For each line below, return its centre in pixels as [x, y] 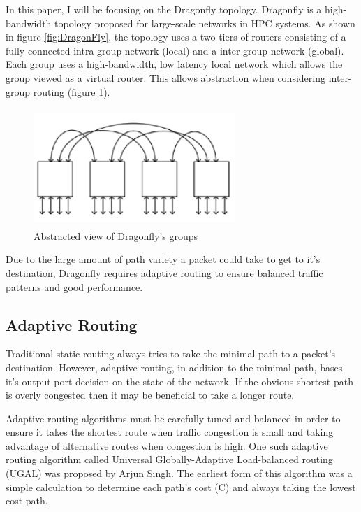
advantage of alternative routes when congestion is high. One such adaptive [167, 445]
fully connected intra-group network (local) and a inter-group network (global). [175, 50]
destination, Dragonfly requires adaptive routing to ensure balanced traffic [164, 272]
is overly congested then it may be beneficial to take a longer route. [150, 395]
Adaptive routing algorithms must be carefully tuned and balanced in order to [173, 418]
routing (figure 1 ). [72, 91]
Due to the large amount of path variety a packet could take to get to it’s [163, 259]
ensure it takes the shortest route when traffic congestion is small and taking [170, 432]
